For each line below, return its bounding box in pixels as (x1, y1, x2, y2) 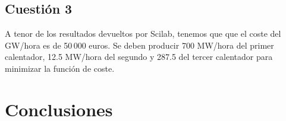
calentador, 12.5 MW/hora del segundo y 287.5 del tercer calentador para (5, 50, 273, 63)
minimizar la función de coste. (5, 62, 115, 74)
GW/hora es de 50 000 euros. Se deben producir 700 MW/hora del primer (5, 39, 274, 51)
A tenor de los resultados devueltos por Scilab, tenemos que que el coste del (5, 27, 281, 40)
